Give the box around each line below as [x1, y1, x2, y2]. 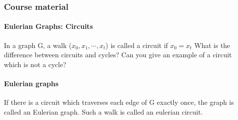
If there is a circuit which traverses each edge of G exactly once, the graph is [4, 97, 234, 107]
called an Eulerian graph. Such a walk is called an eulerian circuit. [4, 106, 203, 117]
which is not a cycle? [4, 59, 67, 69]
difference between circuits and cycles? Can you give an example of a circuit [4, 49, 232, 60]
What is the [194, 40, 230, 50]
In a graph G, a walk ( [4, 40, 72, 50]
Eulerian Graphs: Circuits [4, 21, 93, 31]
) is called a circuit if [105, 40, 168, 50]
